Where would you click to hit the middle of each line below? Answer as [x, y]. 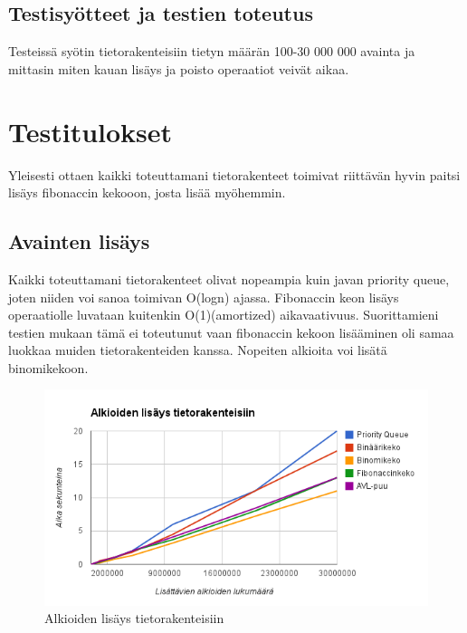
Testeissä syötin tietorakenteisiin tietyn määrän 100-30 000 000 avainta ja [212, 51]
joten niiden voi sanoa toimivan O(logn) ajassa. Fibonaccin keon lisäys [204, 297]
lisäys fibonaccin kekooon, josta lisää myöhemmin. [147, 192]
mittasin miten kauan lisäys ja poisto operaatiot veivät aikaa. [179, 68]
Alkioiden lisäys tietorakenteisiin [134, 618]
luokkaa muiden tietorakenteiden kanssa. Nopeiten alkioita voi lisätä [198, 350]
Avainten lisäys [79, 241]
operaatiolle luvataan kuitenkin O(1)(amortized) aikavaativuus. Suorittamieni [224, 315]
